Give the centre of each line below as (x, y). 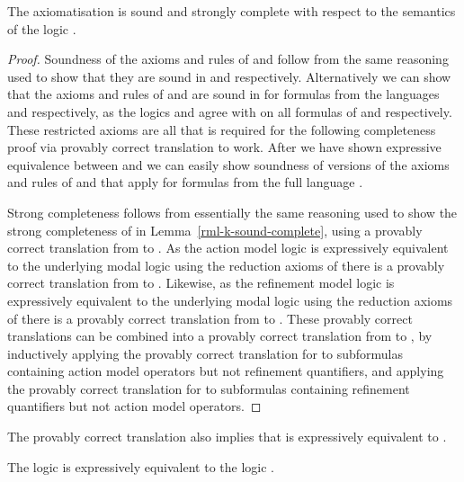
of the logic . (42, 28)
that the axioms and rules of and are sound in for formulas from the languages (223, 94)
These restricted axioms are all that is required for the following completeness (222, 129)
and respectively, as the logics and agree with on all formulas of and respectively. (230, 111)
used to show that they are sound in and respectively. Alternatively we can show (229, 76)
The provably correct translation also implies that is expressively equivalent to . (227, 437)
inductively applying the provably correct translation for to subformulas (205, 353)
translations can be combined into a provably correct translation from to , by (220, 336)
